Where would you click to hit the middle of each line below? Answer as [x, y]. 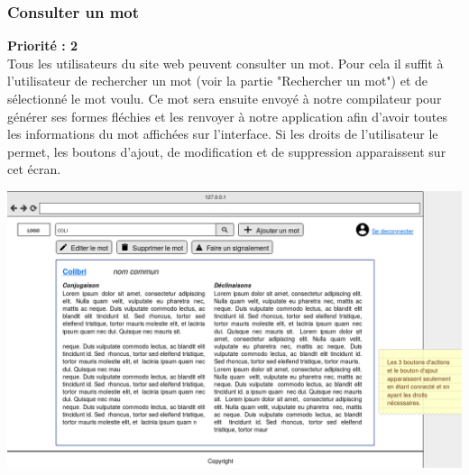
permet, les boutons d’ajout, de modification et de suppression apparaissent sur [227, 151]
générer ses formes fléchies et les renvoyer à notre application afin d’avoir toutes [227, 116]
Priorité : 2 [43, 46]
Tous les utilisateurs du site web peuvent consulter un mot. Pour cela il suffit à [225, 63]
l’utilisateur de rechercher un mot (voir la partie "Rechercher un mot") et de [218, 81]
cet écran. [34, 169]
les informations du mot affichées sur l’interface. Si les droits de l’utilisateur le [223, 134]
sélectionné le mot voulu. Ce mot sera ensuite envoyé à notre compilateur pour [225, 98]
